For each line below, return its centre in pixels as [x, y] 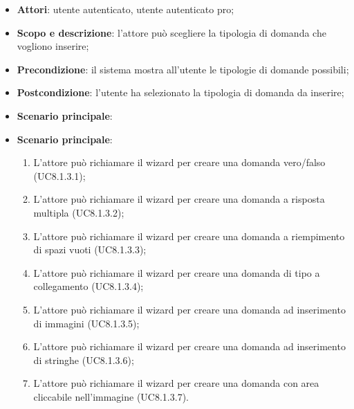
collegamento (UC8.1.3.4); [88, 286]
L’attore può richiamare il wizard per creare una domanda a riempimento [189, 236]
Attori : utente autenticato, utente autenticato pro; [125, 9]
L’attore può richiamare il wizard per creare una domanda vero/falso [179, 162]
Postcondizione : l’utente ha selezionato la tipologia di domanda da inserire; [180, 92]
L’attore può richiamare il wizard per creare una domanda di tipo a [177, 272]
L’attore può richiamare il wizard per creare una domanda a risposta [179, 199]
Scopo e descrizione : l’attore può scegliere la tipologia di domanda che [171, 32]
